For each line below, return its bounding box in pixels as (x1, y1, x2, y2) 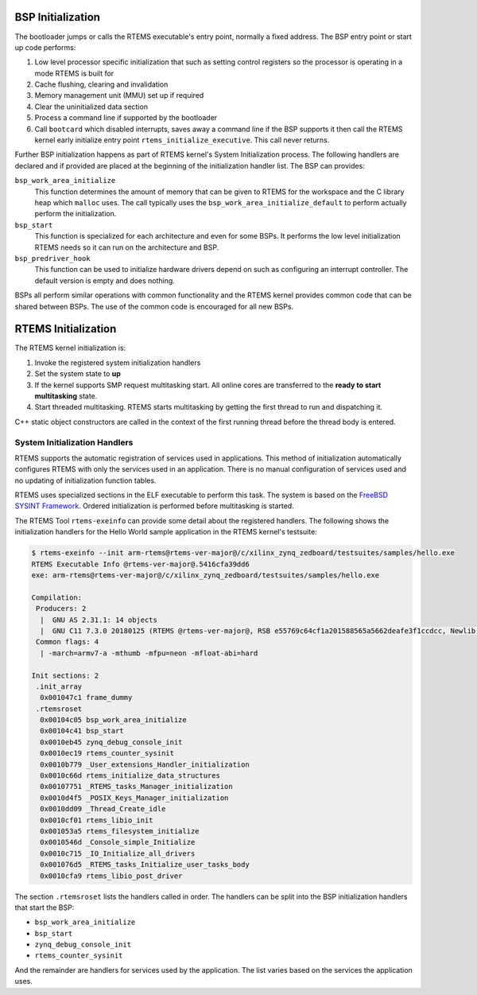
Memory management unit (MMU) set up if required (34, 91, 204, 100)
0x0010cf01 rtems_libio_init (40, 815, 154, 825)
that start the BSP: (14, 903, 75, 912)
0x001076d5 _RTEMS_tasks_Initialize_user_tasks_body (40, 860, 250, 869)
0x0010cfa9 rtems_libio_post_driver (40, 871, 183, 880)
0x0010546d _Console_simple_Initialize (40, 838, 196, 847)
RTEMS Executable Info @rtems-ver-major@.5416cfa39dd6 (31, 559, 250, 569)
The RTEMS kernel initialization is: (14, 343, 126, 353)
